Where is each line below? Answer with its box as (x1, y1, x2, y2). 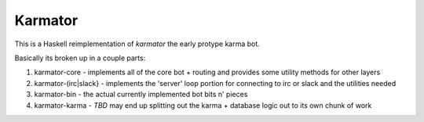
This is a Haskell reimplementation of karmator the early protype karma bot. (14, 39, 261, 48)
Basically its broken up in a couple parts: (14, 53, 146, 63)
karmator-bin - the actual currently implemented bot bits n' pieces (34, 90, 248, 99)
